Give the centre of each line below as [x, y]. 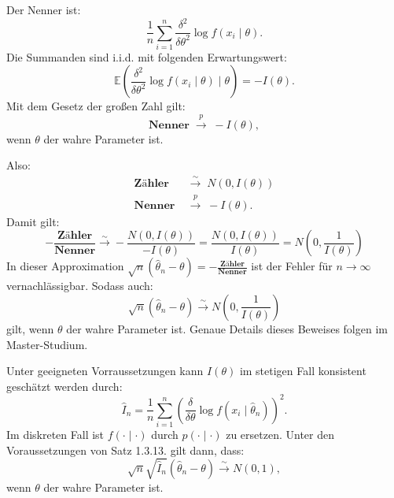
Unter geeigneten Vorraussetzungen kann [105, 371]
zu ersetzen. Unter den [280, 435]
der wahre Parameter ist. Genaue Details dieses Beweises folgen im [227, 328]
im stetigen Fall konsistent [303, 371]
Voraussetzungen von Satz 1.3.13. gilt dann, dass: [125, 450]
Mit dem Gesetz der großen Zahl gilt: [96, 106]
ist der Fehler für [292, 266]
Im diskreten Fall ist [55, 435]
